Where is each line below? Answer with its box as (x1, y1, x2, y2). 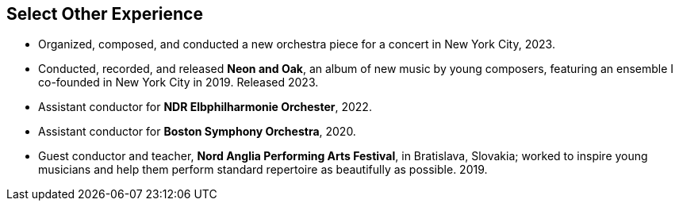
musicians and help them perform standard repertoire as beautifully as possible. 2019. (38, 163, 488, 177)
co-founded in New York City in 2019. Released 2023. (38, 75, 319, 90)
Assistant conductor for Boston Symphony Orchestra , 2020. (38, 125, 356, 139)
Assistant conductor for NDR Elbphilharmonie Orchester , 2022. (38, 100, 372, 114)
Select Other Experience (6, 4, 203, 24)
